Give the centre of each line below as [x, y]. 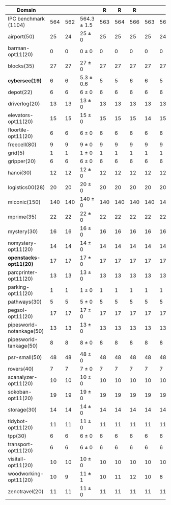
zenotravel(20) [26, 491]
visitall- [17, 459]
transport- [21, 444]
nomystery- [22, 243]
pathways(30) [25, 302]
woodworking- [26, 474]
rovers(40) [21, 369]
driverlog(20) [24, 104]
